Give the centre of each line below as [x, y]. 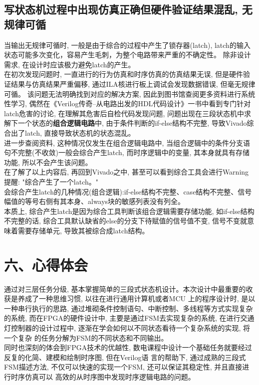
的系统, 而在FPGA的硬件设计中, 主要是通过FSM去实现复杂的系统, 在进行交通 [129, 318]
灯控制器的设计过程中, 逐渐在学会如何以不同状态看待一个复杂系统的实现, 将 [127, 327]
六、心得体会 [46, 265]
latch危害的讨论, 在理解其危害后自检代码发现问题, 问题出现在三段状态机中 [124, 113]
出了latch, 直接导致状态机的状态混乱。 [73, 132]
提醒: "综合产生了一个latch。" [51, 181]
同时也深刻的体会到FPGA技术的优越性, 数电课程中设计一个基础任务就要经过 [128, 347]
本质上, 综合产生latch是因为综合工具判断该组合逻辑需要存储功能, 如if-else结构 [129, 211]
